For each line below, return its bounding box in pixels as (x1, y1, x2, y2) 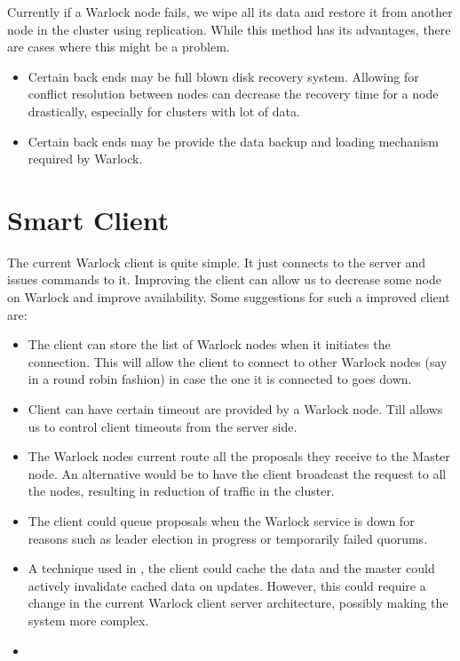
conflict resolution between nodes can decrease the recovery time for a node (28, 84, 439, 103)
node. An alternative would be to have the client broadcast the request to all (28, 464, 447, 482)
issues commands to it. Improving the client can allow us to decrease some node (7, 270, 441, 289)
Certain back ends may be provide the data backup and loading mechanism (28, 131, 440, 150)
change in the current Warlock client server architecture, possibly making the (28, 593, 448, 612)
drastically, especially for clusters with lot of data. (28, 101, 300, 120)
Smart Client (7, 201, 170, 237)
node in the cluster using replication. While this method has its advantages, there (7, 20, 451, 38)
